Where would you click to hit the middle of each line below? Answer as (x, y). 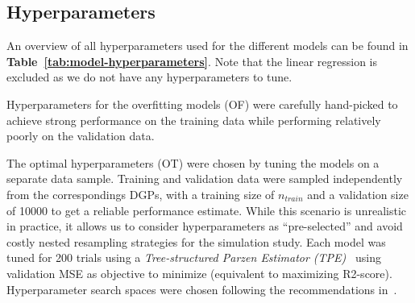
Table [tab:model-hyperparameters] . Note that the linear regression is (192, 61)
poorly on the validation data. (81, 136)
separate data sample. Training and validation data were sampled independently (205, 178)
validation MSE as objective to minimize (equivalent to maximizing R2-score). (199, 273)
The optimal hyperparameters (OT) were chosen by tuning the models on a (193, 162)
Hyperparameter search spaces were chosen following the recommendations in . (202, 289)
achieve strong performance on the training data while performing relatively (194, 120)
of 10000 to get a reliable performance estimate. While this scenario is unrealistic (206, 210)
